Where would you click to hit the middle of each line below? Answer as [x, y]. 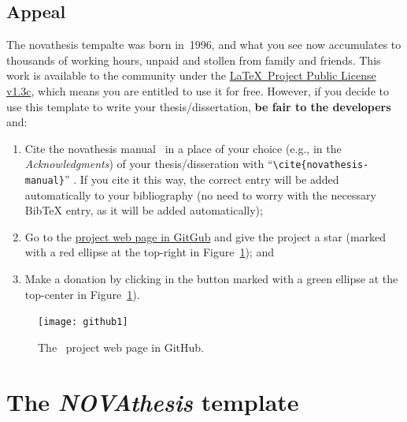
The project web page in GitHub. [121, 347]
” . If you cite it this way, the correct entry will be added [202, 179]
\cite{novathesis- [321, 165]
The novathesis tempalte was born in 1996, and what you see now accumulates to [204, 45]
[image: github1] [83, 322]
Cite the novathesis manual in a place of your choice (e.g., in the [183, 148]
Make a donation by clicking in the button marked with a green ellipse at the [211, 279]
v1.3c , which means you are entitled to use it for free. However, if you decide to [198, 90]
